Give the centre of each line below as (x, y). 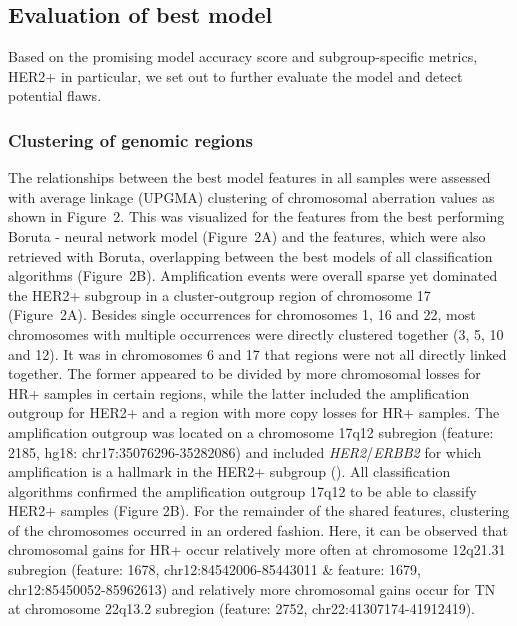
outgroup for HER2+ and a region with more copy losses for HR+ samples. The (254, 412)
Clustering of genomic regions (130, 139)
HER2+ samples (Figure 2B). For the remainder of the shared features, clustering (259, 510)
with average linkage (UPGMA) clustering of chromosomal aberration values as (251, 196)
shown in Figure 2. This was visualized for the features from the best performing (256, 216)
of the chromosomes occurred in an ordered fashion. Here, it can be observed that (258, 529)
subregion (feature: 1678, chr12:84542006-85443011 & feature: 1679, (214, 569)
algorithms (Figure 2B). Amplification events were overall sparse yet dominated (253, 275)
